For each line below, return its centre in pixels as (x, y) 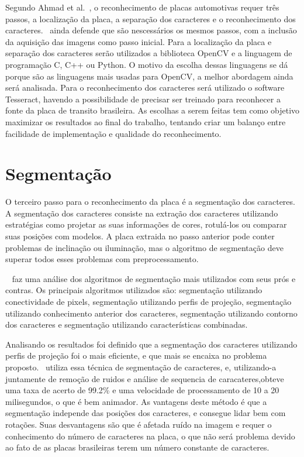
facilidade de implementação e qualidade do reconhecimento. (113, 133)
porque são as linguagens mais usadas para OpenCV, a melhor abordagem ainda (149, 76)
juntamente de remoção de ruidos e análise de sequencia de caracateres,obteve (145, 378)
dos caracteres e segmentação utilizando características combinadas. (127, 324)
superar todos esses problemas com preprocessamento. (102, 259)
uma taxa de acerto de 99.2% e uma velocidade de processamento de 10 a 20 (142, 390)
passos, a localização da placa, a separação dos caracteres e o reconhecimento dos (151, 18)
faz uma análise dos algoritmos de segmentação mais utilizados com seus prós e (154, 278)
